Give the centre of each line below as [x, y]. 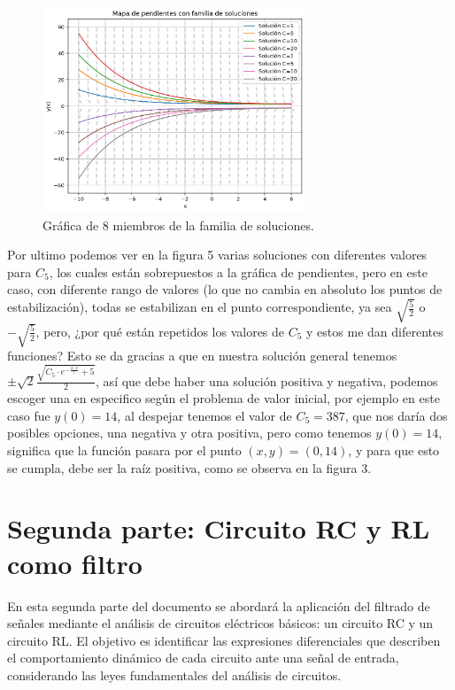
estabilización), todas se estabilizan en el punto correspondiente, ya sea [200, 307]
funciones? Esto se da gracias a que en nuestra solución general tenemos [202, 356]
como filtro [75, 563]
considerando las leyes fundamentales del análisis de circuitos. [174, 674]
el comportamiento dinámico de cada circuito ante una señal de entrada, [203, 658]
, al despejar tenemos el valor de [204, 415]
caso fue [29, 415]
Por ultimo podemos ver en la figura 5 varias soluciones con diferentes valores [217, 255]
